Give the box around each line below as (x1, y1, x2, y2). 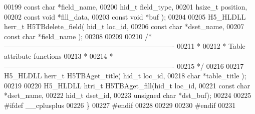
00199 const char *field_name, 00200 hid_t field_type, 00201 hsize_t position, (4, 2, 247, 12)
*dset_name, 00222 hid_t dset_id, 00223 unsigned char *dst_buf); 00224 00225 (4, 90, 251, 100)
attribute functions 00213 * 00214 (4, 50, 107, 61)
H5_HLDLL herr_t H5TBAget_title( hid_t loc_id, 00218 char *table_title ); (4, 70, 246, 81)
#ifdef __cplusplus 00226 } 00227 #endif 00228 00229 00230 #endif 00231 (4, 99, 236, 110)
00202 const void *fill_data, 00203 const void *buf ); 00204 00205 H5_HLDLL (4, 11, 246, 22)
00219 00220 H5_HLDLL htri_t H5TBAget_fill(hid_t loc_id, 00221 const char (4, 80, 250, 90)
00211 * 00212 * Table (177, 41, 245, 51)
